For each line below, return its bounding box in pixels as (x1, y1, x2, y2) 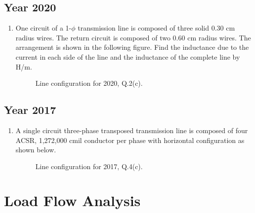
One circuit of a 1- (15, 23, 72, 33)
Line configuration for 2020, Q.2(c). (35, 78, 143, 88)
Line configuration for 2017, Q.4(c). (35, 161, 143, 171)
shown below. (15, 144, 56, 155)
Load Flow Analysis (4, 190, 141, 210)
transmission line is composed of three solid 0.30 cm (78, 23, 235, 33)
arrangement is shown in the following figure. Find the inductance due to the (15, 42, 249, 52)
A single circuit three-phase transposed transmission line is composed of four (15, 125, 248, 135)
